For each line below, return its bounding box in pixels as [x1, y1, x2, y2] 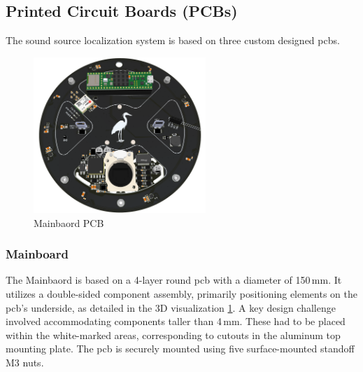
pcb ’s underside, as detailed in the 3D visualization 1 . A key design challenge [6, 300, 336, 315]
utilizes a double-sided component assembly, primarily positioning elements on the [6, 286, 357, 301]
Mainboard [6, 245, 69, 263]
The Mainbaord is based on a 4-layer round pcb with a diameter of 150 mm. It [6, 273, 342, 287]
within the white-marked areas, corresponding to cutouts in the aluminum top [6, 327, 341, 342]
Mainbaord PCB [34, 215, 104, 230]
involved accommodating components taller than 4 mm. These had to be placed [6, 314, 346, 329]
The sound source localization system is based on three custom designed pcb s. [6, 33, 340, 48]
